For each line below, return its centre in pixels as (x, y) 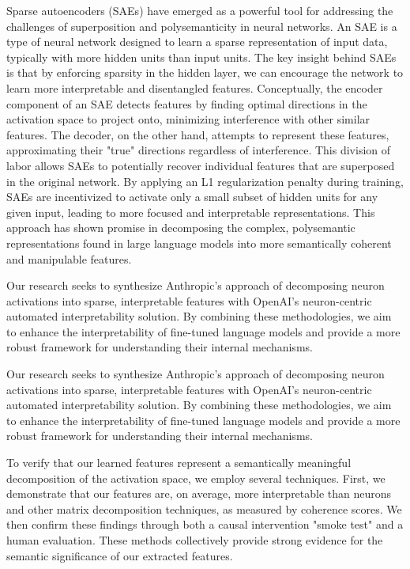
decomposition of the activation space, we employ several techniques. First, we (196, 478)
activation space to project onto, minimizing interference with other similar (188, 119)
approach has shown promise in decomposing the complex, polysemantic (181, 228)
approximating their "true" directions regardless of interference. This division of (199, 150)
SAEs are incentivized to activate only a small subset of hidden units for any (192, 197)
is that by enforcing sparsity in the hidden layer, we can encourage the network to (205, 72)
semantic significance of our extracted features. (120, 555)
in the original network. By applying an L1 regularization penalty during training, (205, 181)
